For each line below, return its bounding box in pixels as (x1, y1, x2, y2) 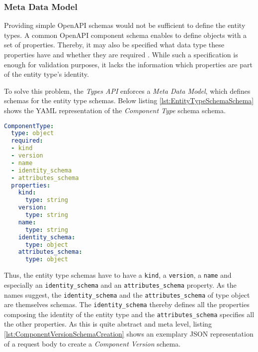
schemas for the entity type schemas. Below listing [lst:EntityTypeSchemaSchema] (4, 95, 254, 106)
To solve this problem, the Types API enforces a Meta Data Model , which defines (4, 85, 251, 96)
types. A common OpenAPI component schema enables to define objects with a (4, 29, 247, 40)
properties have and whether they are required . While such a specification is (4, 49, 238, 59)
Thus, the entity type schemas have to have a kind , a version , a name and (4, 270, 232, 280)
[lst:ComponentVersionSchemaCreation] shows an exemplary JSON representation (4, 329, 254, 339)
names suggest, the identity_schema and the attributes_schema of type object (4, 289, 250, 300)
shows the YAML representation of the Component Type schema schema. (4, 105, 226, 115)
